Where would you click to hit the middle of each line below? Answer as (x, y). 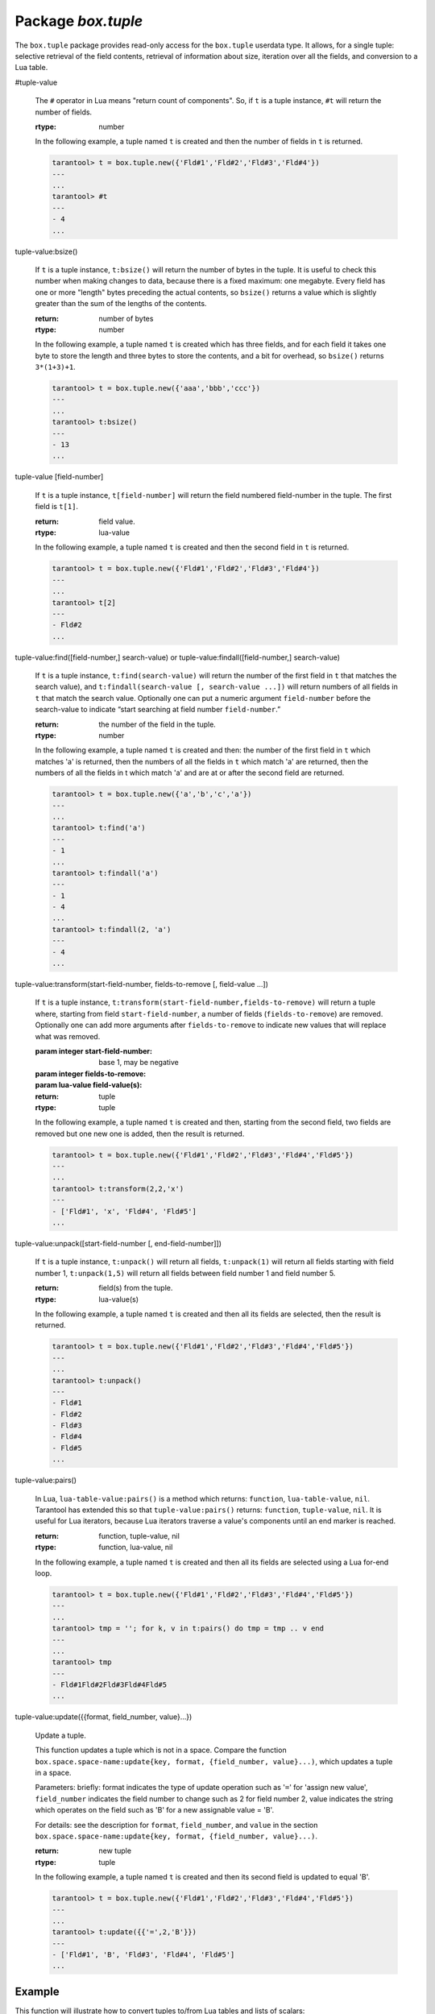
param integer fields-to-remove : (91, 1073)
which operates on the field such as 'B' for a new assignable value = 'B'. (154, 1810)
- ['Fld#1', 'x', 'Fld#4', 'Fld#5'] (124, 1211)
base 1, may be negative (139, 1063)
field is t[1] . (57, 507)
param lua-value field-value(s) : (89, 1085)
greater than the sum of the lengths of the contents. (121, 304)
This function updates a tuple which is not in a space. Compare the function (161, 1750)
